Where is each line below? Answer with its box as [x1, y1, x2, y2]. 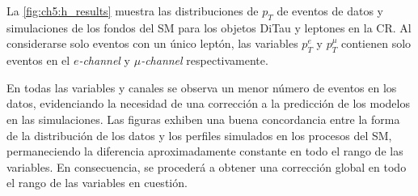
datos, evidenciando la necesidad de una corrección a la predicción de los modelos [6, 95, 410, 112]
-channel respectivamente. [141, 52, 268, 69]
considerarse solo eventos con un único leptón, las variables [6, 35, 298, 52]
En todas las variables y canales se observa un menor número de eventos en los [6, 79, 397, 96]
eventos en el [6, 52, 70, 69]
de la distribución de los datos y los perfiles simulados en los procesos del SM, [6, 126, 392, 143]
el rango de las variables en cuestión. [6, 174, 188, 191]
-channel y [78, 52, 131, 69]
